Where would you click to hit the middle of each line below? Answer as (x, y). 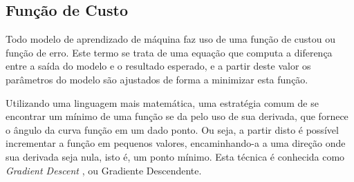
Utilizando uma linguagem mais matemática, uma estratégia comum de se (162, 102)
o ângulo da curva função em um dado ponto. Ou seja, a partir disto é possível (172, 129)
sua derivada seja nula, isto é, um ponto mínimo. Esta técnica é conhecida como (175, 156)
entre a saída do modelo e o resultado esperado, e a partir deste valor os (158, 66)
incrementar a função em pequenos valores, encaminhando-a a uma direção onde (176, 143)
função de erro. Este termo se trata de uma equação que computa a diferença (169, 52)
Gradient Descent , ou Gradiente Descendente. (104, 170)
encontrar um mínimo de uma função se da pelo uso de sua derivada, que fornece (177, 116)
